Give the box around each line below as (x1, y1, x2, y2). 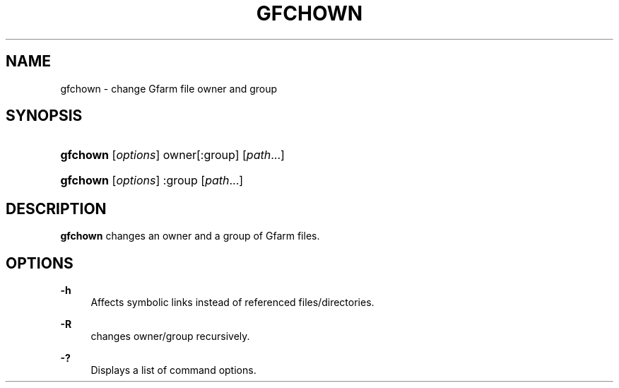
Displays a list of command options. (90, 364, 257, 377)
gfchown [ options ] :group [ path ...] (60, 173, 244, 188)
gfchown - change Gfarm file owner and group (60, 82, 278, 95)
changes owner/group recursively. (90, 330, 250, 343)
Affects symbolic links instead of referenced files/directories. (90, 296, 375, 309)
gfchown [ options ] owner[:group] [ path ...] (60, 148, 285, 163)
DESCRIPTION (6, 199, 107, 218)
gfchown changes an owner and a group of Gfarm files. (60, 230, 320, 242)
